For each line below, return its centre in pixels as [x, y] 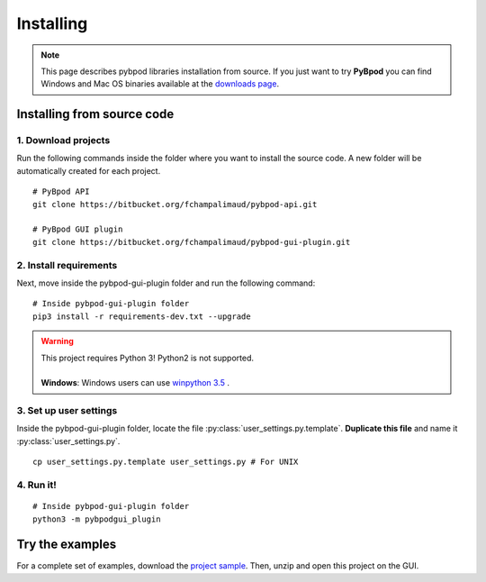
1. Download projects [63, 141]
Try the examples [67, 545]
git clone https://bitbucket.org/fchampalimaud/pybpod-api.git [175, 204]
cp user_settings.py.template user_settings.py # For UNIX [166, 462]
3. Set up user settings [67, 411]
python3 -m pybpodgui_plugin [97, 519]
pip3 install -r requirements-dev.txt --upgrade [142, 316]
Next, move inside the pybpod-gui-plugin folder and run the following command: [166, 283]
